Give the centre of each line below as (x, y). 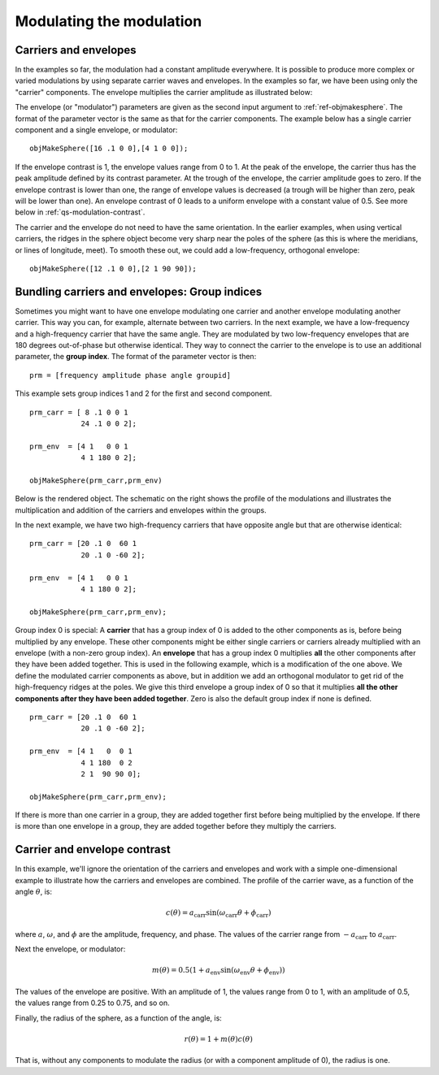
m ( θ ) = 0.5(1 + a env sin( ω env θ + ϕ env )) (218, 971)
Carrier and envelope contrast (93, 850)
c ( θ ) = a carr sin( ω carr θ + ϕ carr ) (218, 914)
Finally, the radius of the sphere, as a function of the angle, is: (119, 1018)
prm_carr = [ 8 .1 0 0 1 (79, 412)
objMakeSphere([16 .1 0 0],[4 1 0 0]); (109, 149)
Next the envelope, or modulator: (70, 949)
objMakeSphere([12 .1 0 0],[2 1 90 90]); (113, 269)
